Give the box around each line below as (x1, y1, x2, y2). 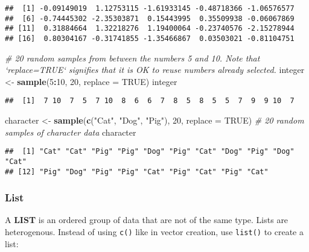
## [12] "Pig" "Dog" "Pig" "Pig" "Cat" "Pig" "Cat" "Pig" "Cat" (5, 167, 269, 176)
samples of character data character (5, 125, 136, 138)
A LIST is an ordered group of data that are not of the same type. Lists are (5, 213, 288, 226)
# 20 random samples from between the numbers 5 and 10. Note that (5, 51, 260, 64)
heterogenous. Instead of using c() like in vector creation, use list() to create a (5, 225, 304, 238)
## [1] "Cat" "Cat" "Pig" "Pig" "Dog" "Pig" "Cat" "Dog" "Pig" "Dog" (5, 147, 295, 156)
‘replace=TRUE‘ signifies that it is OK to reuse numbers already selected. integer (5, 63, 305, 76)
